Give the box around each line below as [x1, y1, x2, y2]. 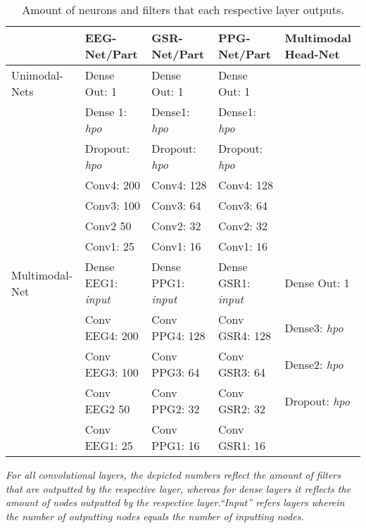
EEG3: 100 [84, 364, 139, 380]
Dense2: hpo [284, 356, 343, 372]
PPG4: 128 [151, 327, 206, 344]
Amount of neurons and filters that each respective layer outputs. [22, 1, 344, 18]
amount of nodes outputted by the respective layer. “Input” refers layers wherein [6, 495, 345, 510]
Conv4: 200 [84, 177, 140, 193]
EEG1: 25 [84, 437, 133, 453]
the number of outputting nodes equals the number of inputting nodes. [6, 508, 304, 523]
